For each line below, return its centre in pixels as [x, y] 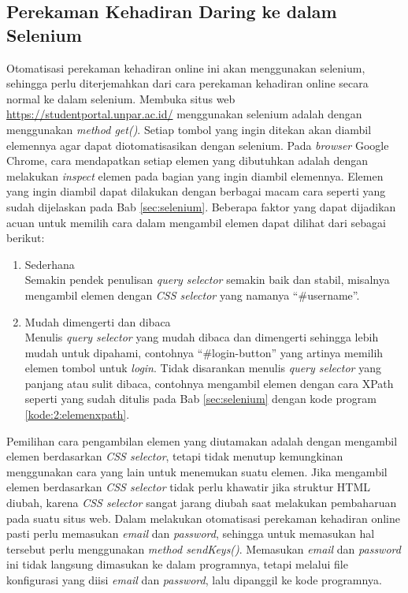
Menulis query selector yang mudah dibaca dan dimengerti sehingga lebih [202, 337]
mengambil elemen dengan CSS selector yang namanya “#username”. [192, 295]
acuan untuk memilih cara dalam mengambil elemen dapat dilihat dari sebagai [197, 222]
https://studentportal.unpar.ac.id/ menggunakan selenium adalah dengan [184, 114]
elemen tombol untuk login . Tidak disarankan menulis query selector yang [203, 368]
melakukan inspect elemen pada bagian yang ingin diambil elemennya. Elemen [195, 175]
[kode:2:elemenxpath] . [77, 414]
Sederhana [50, 264]
